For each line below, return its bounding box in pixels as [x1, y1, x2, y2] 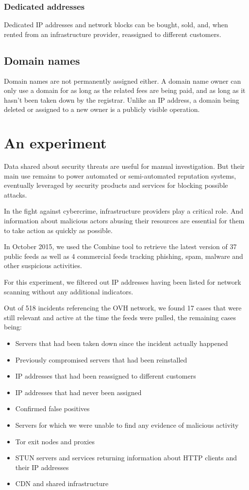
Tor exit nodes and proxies [15, 436, 95, 446]
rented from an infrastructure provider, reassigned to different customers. [4, 29, 221, 39]
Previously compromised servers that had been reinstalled [15, 354, 187, 364]
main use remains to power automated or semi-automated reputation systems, [4, 170, 236, 181]
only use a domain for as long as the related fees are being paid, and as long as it [4, 85, 246, 95]
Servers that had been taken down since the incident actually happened [15, 338, 228, 348]
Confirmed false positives [15, 403, 90, 414]
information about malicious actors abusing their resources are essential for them [4, 216, 245, 226]
